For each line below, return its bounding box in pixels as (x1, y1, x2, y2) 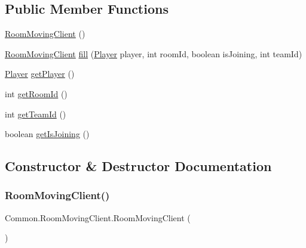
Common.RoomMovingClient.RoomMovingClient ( (5, 211, 191, 224)
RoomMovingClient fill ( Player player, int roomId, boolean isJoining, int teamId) (5, 47, 302, 60)
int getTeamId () (5, 107, 66, 120)
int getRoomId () (5, 87, 68, 100)
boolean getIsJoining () (5, 128, 90, 140)
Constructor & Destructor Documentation (5, 157, 272, 175)
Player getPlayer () (5, 67, 75, 80)
